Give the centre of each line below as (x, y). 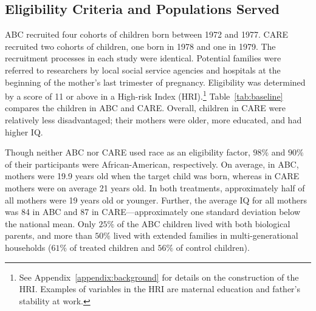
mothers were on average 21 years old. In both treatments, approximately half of (155, 187)
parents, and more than (49, 235)
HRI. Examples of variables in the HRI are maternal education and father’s (160, 289)
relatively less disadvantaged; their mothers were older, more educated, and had (153, 120)
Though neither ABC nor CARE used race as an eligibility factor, (128, 152)
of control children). (213, 247)
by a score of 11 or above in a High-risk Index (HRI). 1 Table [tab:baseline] (144, 95)
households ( (28, 247)
